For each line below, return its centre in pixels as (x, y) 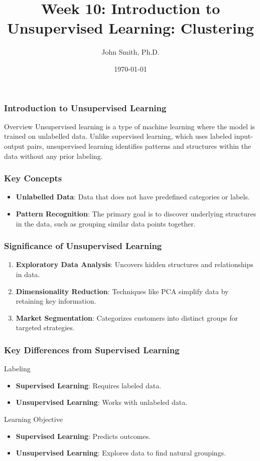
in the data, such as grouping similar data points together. (106, 223)
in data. (28, 274)
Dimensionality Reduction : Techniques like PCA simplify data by (122, 291)
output (15, 146)
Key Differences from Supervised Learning (92, 350)
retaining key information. (56, 301)
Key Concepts (33, 178)
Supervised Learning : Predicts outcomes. (83, 436)
